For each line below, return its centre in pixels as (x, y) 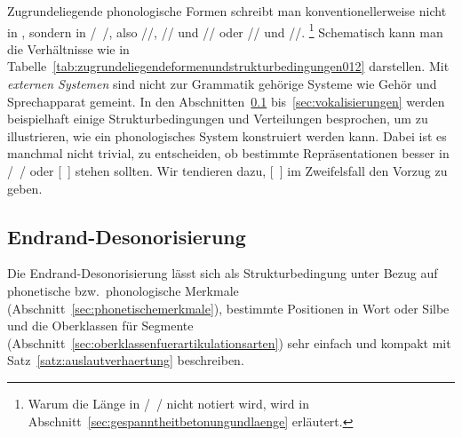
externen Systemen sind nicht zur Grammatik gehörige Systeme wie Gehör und (222, 84)
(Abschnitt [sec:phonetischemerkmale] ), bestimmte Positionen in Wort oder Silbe (228, 308)
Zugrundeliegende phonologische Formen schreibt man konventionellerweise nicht (227, 11)
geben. (25, 188)
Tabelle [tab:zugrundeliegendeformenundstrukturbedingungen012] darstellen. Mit (228, 66)
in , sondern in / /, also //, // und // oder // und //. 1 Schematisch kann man (225, 30)
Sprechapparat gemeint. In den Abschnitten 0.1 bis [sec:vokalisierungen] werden (226, 101)
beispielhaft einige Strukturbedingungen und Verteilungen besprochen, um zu (218, 119)
